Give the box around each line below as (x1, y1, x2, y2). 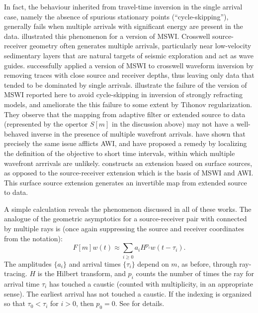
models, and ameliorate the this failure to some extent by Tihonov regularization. (4, 99, 252, 109)
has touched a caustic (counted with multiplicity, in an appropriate (49, 278, 254, 289)
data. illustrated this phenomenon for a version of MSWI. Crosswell (4, 30, 210, 41)
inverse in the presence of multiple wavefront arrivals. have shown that (31, 128, 246, 139)
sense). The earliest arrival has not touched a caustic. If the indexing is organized (4, 288, 252, 299)
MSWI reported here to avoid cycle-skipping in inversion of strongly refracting (4, 89, 243, 100)
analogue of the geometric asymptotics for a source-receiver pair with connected (4, 213, 247, 224)
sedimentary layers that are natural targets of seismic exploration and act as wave (4, 50, 254, 60)
